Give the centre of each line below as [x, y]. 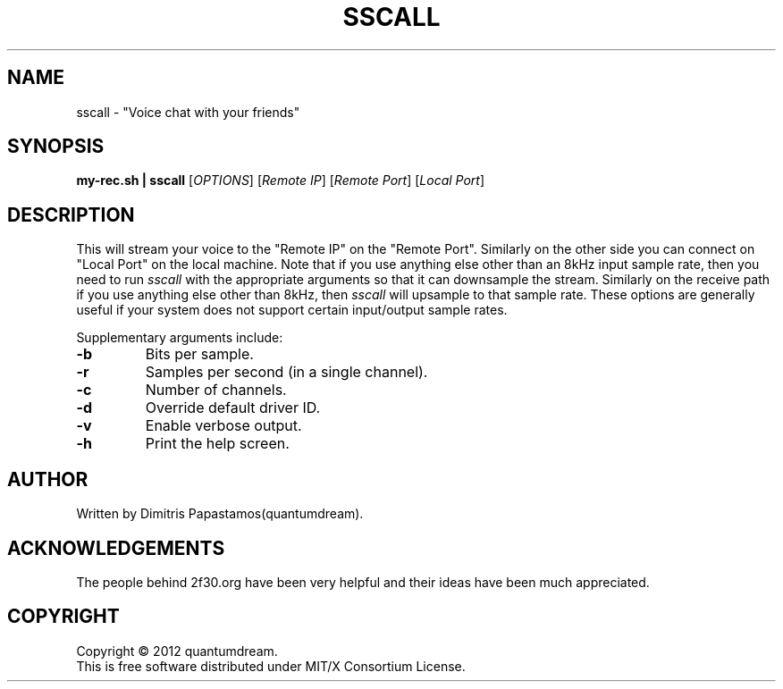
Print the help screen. [217, 444]
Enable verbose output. [223, 426]
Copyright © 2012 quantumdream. [177, 651]
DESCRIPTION [71, 214]
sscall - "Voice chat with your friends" [188, 112]
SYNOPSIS [56, 147]
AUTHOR [48, 479]
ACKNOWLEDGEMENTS [116, 548]
